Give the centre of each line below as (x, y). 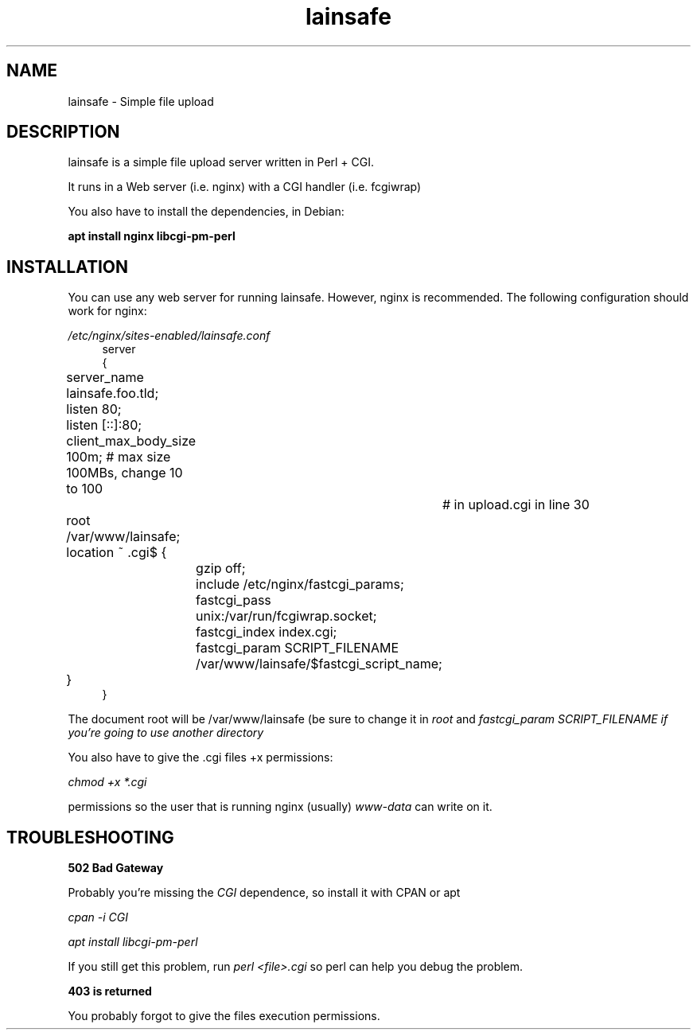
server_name (105, 378)
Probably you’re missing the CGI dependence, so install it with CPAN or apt (264, 893)
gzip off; (221, 569)
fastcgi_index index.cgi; (267, 632)
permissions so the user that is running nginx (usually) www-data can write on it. (280, 807)
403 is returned (110, 991)
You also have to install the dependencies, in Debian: (206, 212)
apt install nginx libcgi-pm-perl (152, 236)
